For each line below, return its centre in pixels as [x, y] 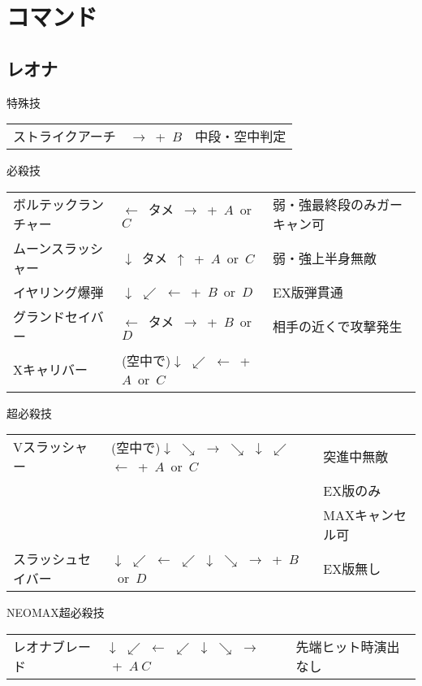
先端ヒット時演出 [348, 646]
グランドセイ [52, 316]
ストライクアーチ [65, 137]
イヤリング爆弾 [58, 292]
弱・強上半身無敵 [324, 258]
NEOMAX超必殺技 [56, 612]
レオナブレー [52, 646]
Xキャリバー [51, 370]
